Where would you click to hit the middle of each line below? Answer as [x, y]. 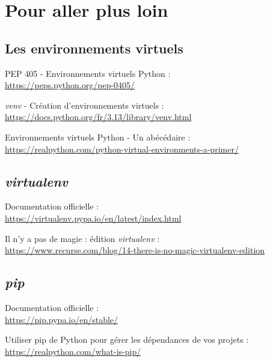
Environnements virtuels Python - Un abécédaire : [98, 137]
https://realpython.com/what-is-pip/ [73, 351]
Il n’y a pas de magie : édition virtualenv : [82, 238]
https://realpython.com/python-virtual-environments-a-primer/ [122, 149]
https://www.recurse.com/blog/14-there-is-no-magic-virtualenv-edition [135, 250]
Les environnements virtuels [94, 48]
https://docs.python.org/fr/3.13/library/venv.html [98, 117]
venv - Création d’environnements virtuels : [84, 105]
